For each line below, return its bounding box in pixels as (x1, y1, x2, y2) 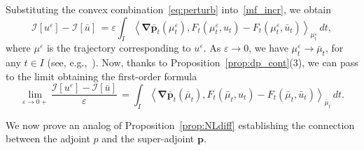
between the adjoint (6, 131, 90, 146)
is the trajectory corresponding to (46, 40, 191, 55)
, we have (248, 40, 288, 55)
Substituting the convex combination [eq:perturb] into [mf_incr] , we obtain (6, 2, 332, 16)
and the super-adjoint (101, 131, 195, 146)
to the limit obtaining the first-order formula (6, 68, 197, 83)
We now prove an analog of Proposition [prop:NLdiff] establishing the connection (6, 117, 355, 132)
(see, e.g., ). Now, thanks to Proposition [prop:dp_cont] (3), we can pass (47, 55, 358, 70)
